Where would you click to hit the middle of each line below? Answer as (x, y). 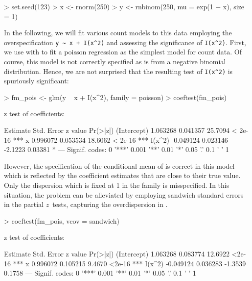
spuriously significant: (36, 81)
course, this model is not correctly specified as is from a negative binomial (115, 62)
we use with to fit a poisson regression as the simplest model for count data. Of (123, 52)
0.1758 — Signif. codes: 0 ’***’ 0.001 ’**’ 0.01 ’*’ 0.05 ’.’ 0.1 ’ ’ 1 (100, 273)
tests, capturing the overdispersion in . (110, 204)
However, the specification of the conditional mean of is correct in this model (119, 166)
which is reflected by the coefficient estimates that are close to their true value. (122, 175)
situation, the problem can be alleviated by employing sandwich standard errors (124, 194)
